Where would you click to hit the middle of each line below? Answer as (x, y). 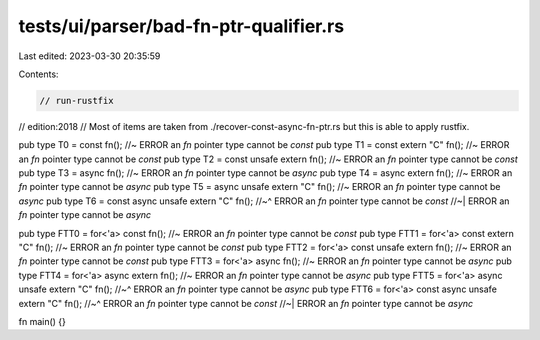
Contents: (38, 74)
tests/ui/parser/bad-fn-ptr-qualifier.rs (181, 26)
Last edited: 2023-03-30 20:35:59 (89, 56)
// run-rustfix (76, 100)
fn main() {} (42, 321)
